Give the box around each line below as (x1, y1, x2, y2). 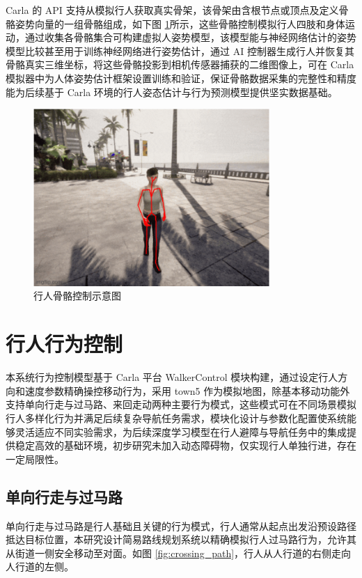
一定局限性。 (6, 451, 64, 466)
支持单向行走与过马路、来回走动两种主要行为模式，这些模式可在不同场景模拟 (6, 397, 356, 412)
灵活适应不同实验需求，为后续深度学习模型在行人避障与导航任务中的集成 (15, 424, 347, 439)
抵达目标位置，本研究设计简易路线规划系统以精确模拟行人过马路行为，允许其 (6, 532, 356, 547)
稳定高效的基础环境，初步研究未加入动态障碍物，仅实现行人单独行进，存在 (15, 438, 356, 453)
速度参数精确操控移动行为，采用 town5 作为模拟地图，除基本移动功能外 (24, 383, 350, 398)
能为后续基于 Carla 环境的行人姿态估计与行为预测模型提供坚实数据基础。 (6, 84, 338, 99)
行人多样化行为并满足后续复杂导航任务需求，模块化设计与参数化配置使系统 (6, 410, 347, 425)
